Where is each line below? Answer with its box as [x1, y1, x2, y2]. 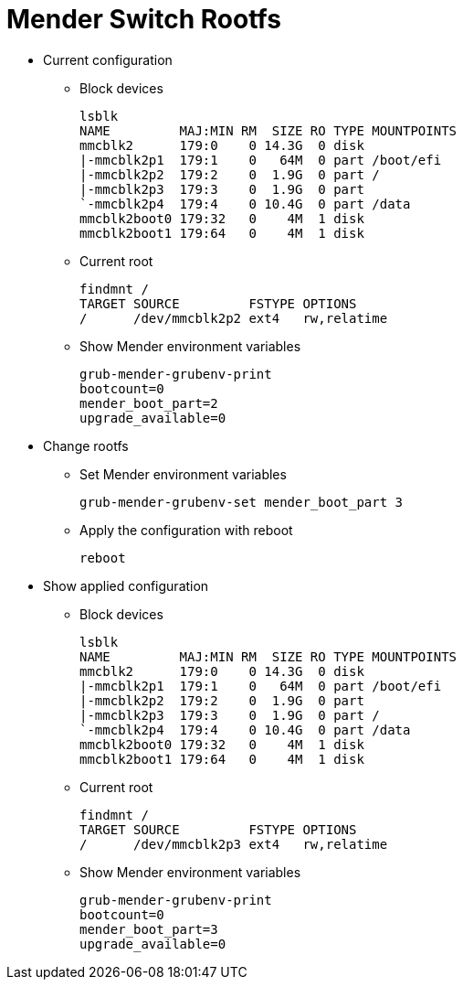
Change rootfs [43, 437, 129, 454]
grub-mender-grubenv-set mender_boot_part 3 [79, 494, 404, 510]
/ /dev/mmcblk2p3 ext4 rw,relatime [79, 836, 388, 852]
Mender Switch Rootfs [6, 4, 281, 35]
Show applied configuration [43, 577, 209, 594]
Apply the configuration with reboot [79, 521, 293, 538]
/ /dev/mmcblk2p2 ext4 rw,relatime [79, 310, 388, 326]
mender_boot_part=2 [79, 395, 218, 411]
